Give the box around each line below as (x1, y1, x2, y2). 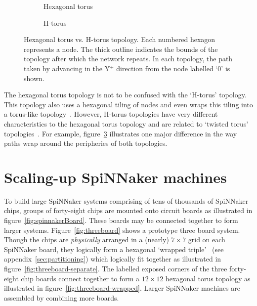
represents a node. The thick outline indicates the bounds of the (24, 44, 218, 54)
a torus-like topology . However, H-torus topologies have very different (4, 109, 218, 119)
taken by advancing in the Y (24, 63, 110, 73)
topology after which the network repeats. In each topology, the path (24, 53, 233, 64)
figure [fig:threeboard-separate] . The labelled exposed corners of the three (4, 263, 227, 273)
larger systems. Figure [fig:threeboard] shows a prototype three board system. (4, 224, 240, 235)
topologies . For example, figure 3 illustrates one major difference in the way (4, 128, 237, 138)
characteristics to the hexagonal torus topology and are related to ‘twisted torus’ (4, 118, 249, 129)
